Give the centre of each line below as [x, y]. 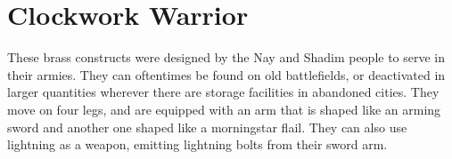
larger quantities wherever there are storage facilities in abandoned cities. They [223, 92]
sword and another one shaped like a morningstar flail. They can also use [207, 127]
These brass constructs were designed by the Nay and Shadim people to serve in [226, 57]
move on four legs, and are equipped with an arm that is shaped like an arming [224, 109]
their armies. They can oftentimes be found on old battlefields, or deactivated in [226, 74]
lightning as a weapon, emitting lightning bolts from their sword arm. [197, 144]
